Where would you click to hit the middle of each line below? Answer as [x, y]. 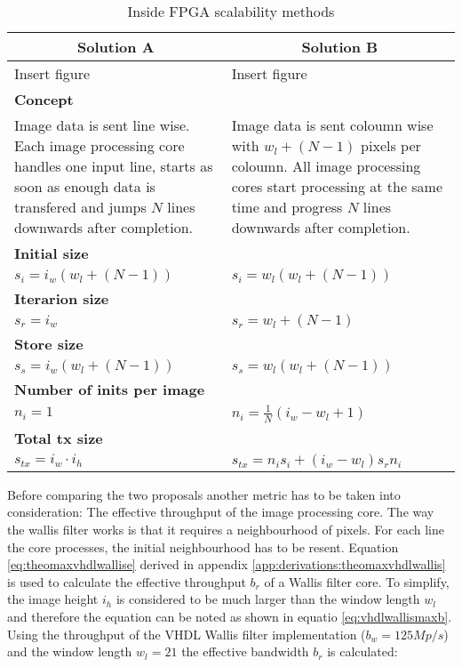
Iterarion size [62, 298]
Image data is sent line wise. [102, 125]
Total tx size [59, 438]
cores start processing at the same [337, 186]
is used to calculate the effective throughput [127, 581]
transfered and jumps [80, 207]
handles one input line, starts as [114, 166]
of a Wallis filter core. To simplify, [357, 581]
